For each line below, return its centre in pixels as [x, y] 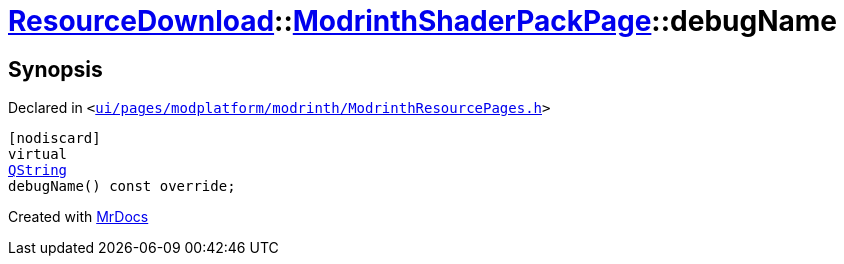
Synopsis [55, 69]
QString [38, 170]
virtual [38, 154]
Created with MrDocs [78, 217]
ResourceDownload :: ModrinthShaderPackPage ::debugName [422, 21]
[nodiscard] [54, 138]
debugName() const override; [122, 186]
